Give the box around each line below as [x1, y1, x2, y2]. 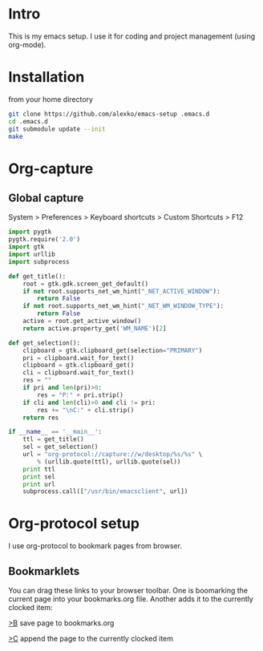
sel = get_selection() [22, 443, 99, 451]
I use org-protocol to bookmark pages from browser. [8, 541, 183, 551]
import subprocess [8, 257, 70, 265]
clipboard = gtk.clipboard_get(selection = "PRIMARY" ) [22, 346, 203, 354]
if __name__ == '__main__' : [8, 428, 103, 436]
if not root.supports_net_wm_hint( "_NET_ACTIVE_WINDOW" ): [22, 287, 221, 295]
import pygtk [8, 228, 52, 237]
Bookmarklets [8, 564, 80, 578]
